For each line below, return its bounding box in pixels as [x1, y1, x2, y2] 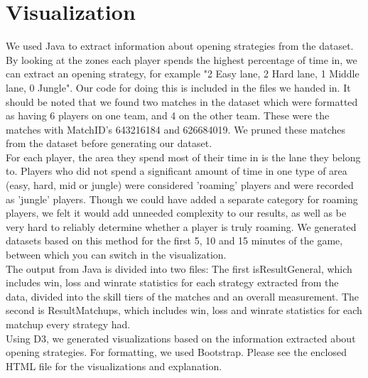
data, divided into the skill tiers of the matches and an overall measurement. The [6, 288, 359, 303]
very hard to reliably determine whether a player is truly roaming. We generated [6, 219, 357, 234]
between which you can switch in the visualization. [6, 247, 227, 262]
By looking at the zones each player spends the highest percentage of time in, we [6, 52, 357, 67]
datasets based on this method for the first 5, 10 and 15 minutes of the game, [6, 233, 343, 248]
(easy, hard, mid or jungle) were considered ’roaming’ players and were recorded [6, 178, 354, 193]
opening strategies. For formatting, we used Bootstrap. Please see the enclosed [6, 345, 347, 360]
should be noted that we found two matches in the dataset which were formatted [6, 94, 358, 109]
